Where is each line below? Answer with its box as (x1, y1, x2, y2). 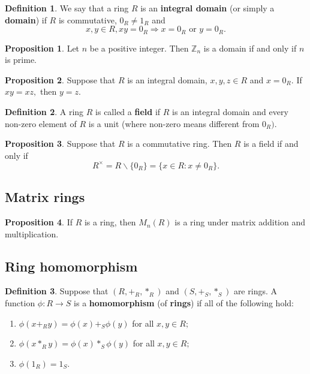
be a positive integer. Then (89, 41, 189, 54)
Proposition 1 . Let (5, 41, 80, 54)
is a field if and (243, 137, 299, 150)
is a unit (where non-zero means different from (88, 117, 260, 129)
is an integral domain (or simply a (140, 2, 275, 14)
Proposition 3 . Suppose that (5, 137, 116, 150)
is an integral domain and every (172, 105, 288, 118)
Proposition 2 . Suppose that (5, 73, 116, 86)
